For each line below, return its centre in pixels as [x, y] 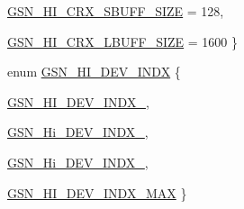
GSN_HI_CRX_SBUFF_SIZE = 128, [116, 11]
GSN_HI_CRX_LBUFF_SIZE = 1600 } [123, 41]
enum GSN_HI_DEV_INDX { [94, 72]
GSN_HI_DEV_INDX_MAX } [97, 192]
